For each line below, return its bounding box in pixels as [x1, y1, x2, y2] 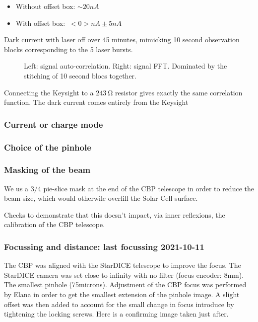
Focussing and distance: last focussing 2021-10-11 [4, 240, 204, 252]
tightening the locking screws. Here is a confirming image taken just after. [4, 309, 229, 319]
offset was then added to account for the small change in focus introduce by [4, 299, 234, 309]
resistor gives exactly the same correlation [115, 87, 243, 97]
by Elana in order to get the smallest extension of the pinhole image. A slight [4, 289, 240, 300]
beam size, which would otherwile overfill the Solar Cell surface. [4, 193, 198, 203]
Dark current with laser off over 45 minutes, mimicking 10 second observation [4, 34, 240, 45]
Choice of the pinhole [4, 141, 91, 153]
